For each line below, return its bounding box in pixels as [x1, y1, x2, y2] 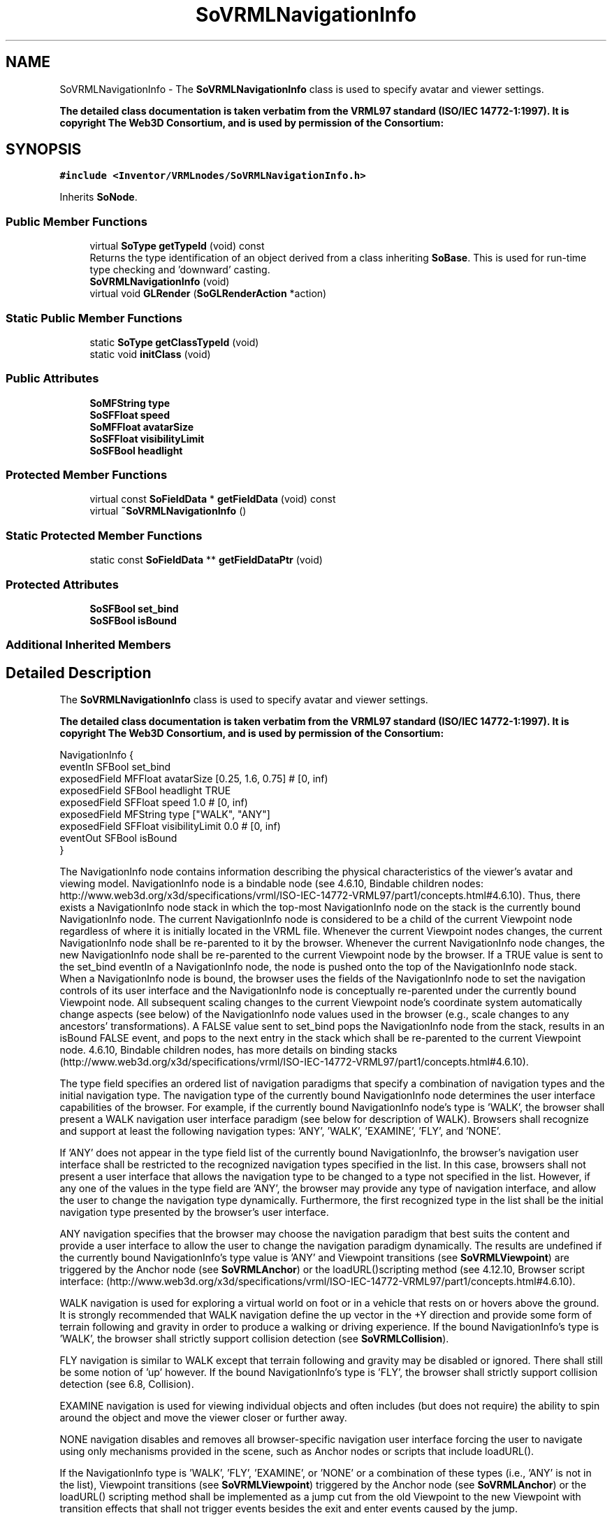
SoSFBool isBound [89, 614, 177, 626]
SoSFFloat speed [89, 408, 170, 421]
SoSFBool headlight [89, 444, 183, 457]
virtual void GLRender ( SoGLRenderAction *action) [89, 287, 327, 300]
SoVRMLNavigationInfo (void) [89, 275, 230, 288]
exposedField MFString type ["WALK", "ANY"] [59, 808, 270, 821]
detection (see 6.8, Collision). [59, 1378, 194, 1391]
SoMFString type [89, 396, 170, 409]
